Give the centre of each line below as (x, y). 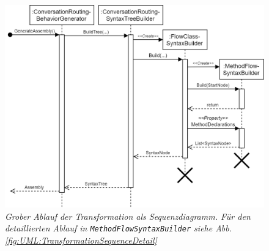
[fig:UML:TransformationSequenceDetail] (81, 240)
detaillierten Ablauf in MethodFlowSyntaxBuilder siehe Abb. (119, 228)
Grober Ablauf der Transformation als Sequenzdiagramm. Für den (128, 216)
